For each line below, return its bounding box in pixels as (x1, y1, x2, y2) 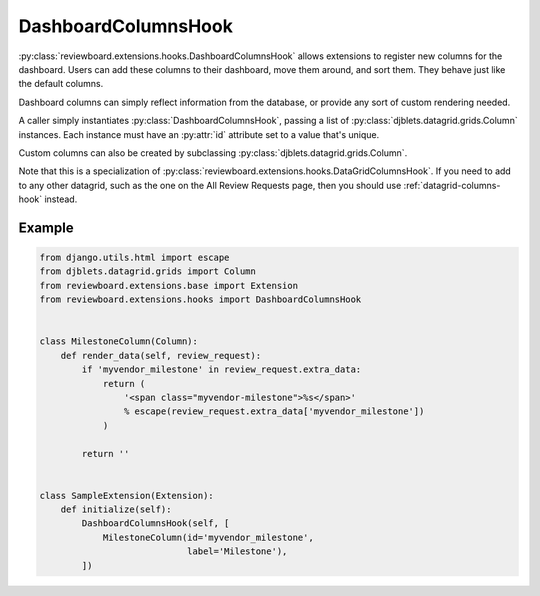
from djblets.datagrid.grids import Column (39, 266, 257, 277)
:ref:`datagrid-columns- (403, 179, 501, 191)
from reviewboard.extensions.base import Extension (39, 280, 299, 291)
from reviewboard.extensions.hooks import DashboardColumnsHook (39, 294, 362, 305)
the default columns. (18, 78, 104, 90)
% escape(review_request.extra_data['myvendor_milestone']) (123, 406, 425, 417)
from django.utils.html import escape (39, 252, 230, 264)
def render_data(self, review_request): (60, 350, 262, 361)
